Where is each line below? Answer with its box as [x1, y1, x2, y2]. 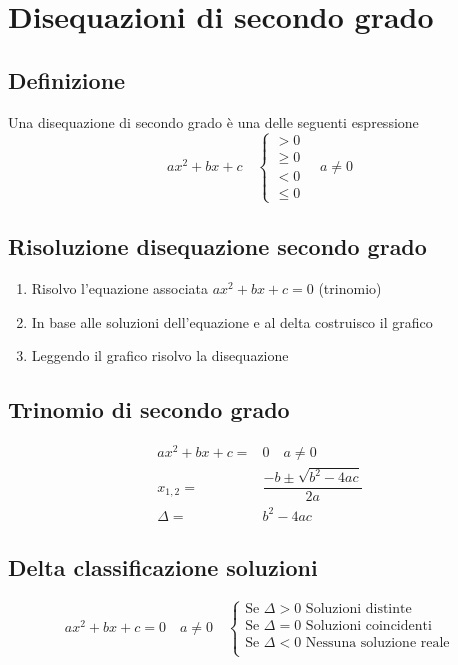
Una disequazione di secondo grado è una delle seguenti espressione [8, 111, 419, 132]
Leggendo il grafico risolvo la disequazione [31, 345, 289, 366]
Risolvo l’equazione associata [31, 277, 208, 298]
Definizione [8, 64, 126, 95]
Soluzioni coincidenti [305, 619, 432, 634]
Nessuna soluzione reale [305, 635, 450, 650]
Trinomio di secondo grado [8, 394, 290, 425]
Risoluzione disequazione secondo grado [8, 231, 427, 262]
